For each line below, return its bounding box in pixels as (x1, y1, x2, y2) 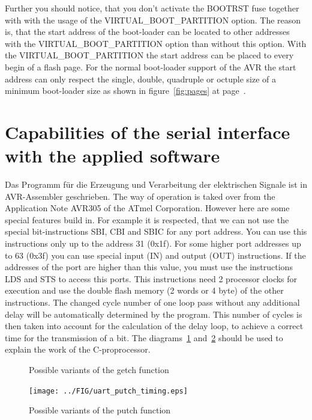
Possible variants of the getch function (29, 363, 169, 375)
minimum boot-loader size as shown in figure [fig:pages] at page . (5, 84, 246, 97)
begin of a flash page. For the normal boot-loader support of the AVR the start (5, 60, 296, 73)
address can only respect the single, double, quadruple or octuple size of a (5, 72, 277, 85)
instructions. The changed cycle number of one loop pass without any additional (5, 296, 300, 308)
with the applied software (5, 143, 220, 168)
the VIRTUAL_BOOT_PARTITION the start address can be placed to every (5, 49, 294, 61)
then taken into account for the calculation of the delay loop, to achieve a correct (5, 320, 304, 332)
